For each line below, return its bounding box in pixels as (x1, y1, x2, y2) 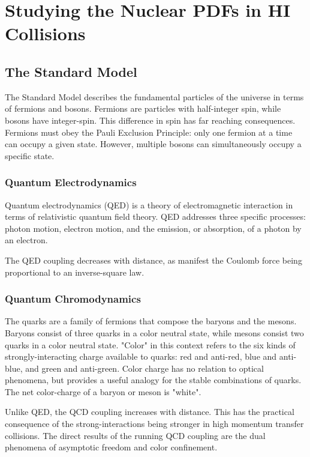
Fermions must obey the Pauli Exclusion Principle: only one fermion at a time (5, 126, 293, 138)
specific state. (5, 149, 55, 162)
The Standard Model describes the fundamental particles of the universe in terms (5, 90, 304, 103)
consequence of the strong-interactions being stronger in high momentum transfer (5, 417, 304, 430)
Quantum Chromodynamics (5, 291, 141, 306)
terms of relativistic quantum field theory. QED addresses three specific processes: (5, 210, 306, 223)
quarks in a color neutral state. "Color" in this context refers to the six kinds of (5, 338, 296, 351)
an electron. (5, 234, 48, 246)
